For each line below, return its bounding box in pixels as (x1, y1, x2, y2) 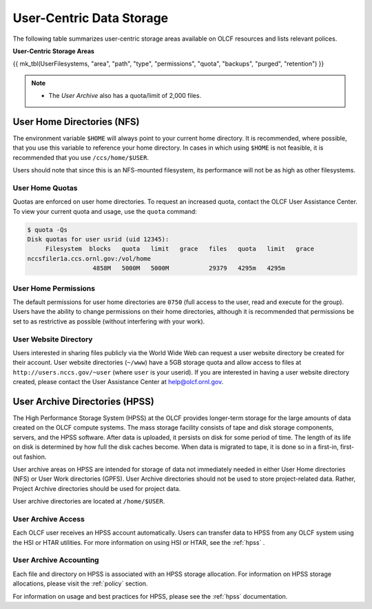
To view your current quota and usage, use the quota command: (12, 207, 198, 215)
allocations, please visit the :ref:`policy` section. (12, 579, 148, 588)
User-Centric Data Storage (12, 10, 169, 26)
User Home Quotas (12, 183, 78, 192)
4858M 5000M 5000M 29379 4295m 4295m (92, 264, 286, 272)
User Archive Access (12, 514, 85, 523)
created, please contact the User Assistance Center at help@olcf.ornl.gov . (12, 378, 224, 386)
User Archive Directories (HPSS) (12, 395, 155, 407)
